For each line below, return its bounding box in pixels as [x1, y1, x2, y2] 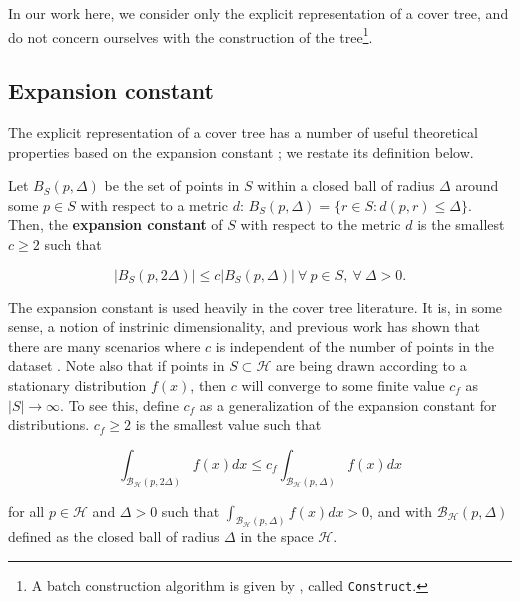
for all [8, 500, 45, 521]
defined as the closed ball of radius [8, 526, 220, 547]
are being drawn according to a [275, 355, 467, 376]
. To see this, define [60, 394, 179, 415]
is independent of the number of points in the [215, 335, 495, 356]
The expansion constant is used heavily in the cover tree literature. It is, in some [8, 296, 503, 317]
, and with [369, 500, 433, 521]
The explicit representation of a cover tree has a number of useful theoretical [8, 122, 478, 143]
